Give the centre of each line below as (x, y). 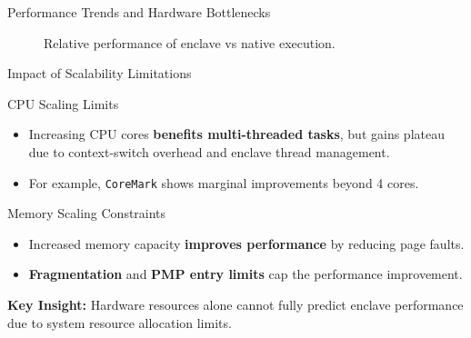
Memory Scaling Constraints (87, 213)
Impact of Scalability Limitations (100, 73)
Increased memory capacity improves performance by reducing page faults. (246, 243)
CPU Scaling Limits (63, 103)
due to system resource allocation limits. (120, 322)
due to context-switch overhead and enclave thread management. (209, 151)
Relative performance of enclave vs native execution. (190, 42)
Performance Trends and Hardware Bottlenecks (139, 12)
